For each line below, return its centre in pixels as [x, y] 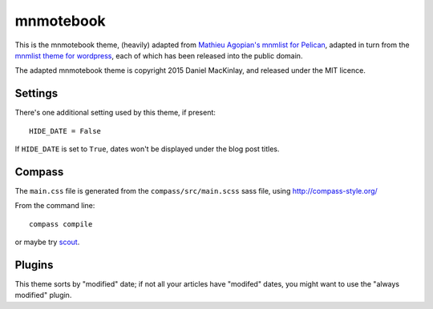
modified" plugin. [43, 295]
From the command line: [55, 206]
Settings [36, 93]
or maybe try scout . [47, 242]
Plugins [34, 265]
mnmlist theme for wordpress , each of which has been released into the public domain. [159, 55]
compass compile [61, 224]
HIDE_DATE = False [65, 131]
